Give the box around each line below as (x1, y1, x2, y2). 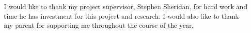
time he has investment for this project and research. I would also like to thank (4, 11, 239, 21)
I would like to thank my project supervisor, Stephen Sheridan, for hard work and (4, 1, 248, 11)
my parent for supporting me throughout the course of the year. (4, 20, 194, 30)
